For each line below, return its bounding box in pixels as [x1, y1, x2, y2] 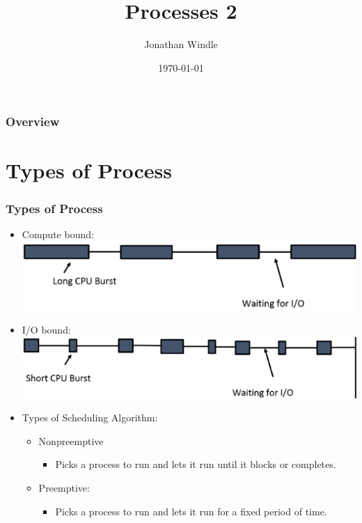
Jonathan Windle [144, 37, 218, 52]
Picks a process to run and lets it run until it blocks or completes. [55, 457, 336, 471]
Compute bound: [22, 226, 94, 241]
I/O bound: [22, 322, 71, 337]
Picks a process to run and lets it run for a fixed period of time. [55, 504, 327, 518]
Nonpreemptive [38, 433, 104, 448]
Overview [6, 113, 60, 130]
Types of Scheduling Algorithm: [22, 410, 158, 425]
